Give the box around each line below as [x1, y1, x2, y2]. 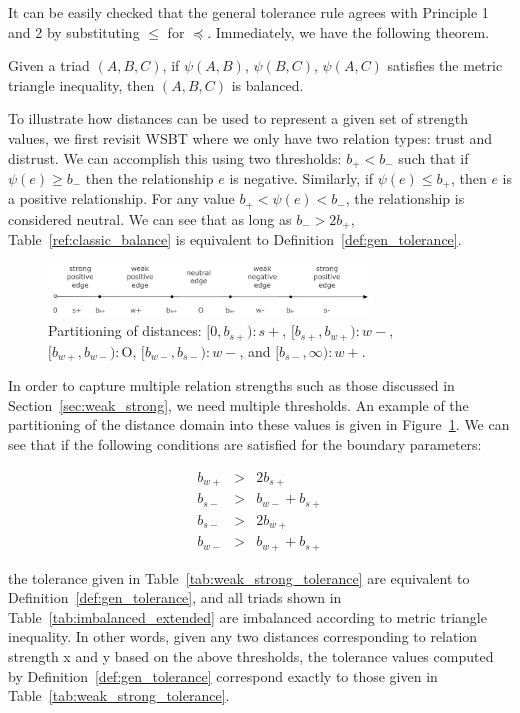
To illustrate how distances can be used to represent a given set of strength [8, 108, 468, 129]
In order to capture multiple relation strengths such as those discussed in [8, 375, 455, 396]
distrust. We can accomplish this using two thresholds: [8, 147, 342, 168]
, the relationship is [345, 188, 465, 209]
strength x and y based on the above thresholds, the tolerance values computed [8, 645, 494, 666]
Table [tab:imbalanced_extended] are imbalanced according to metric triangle [8, 606, 487, 627]
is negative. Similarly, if [229, 168, 374, 189]
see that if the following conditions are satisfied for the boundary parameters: [8, 434, 482, 455]
